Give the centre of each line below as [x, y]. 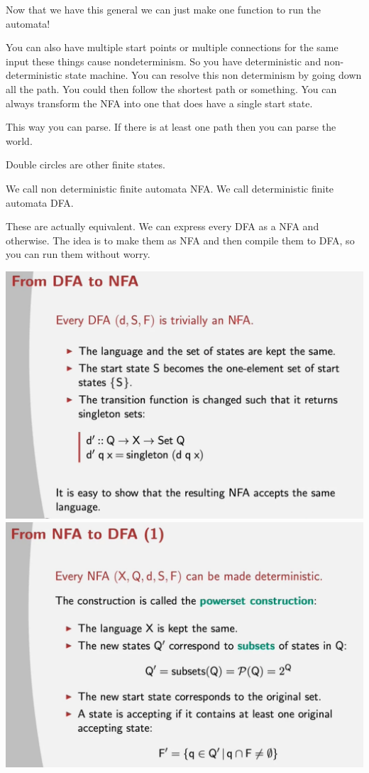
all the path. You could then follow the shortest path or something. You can [171, 88]
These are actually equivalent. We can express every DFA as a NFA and [163, 226]
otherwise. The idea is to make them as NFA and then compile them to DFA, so [180, 240]
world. [19, 140]
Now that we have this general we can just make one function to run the [163, 9]
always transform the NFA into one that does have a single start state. [159, 103]
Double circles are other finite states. [86, 164]
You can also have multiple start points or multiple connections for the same [172, 47]
